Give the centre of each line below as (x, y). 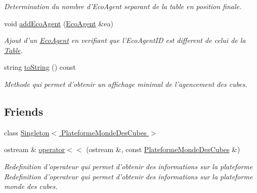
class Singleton (27, 132)
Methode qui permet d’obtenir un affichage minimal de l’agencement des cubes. (126, 84)
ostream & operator (35, 149)
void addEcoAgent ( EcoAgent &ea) (59, 23)
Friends (24, 111)
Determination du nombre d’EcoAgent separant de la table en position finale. (123, 6)
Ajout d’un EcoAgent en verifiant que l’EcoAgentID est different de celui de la (125, 40)
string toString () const (40, 67)
